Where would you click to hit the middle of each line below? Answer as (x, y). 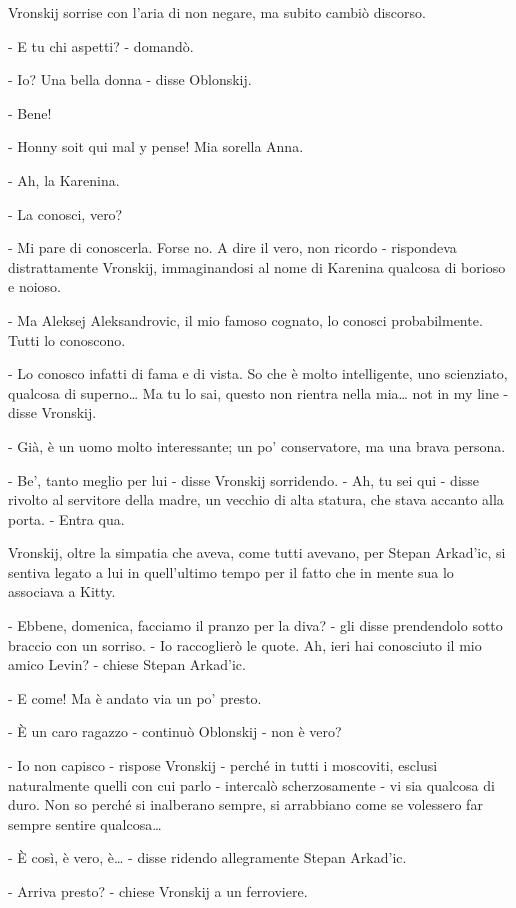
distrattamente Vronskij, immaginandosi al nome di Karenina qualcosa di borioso (257, 266)
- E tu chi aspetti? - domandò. (101, 45)
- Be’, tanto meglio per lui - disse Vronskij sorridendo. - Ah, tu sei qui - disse (244, 479)
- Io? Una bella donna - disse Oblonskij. (130, 79)
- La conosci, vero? (65, 213)
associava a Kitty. (62, 591)
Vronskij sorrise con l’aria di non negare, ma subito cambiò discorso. (217, 12)
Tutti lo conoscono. (67, 339)
